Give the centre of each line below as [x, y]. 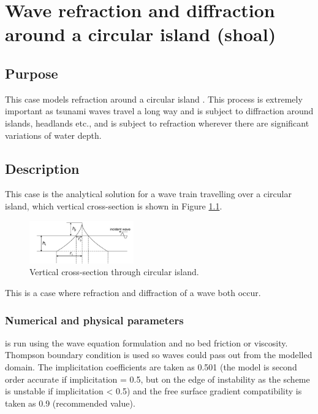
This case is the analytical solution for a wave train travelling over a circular [148, 194]
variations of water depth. [53, 135]
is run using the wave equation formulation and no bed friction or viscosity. [146, 342]
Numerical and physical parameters [94, 320]
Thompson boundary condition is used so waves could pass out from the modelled [159, 355]
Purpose [32, 73]
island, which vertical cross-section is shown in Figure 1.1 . [114, 205]
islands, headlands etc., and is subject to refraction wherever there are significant [157, 123]
